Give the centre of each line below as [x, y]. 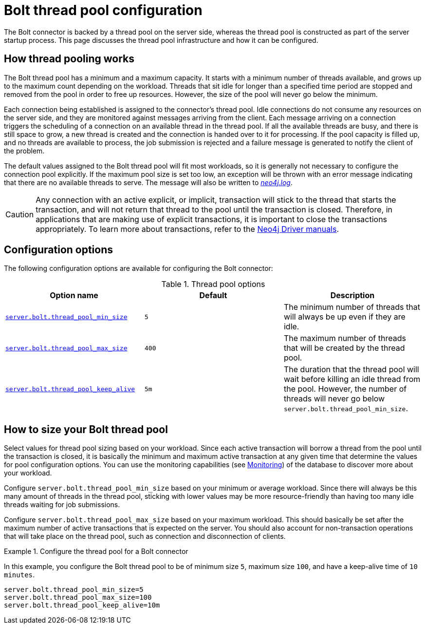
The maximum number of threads [345, 338]
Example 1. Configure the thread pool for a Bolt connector [96, 552]
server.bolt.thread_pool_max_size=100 [78, 598]
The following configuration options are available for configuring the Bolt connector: [139, 268]
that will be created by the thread [344, 348]
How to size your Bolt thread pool [86, 429]
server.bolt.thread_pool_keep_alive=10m [82, 605]
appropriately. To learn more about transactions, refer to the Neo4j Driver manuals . [187, 229]
